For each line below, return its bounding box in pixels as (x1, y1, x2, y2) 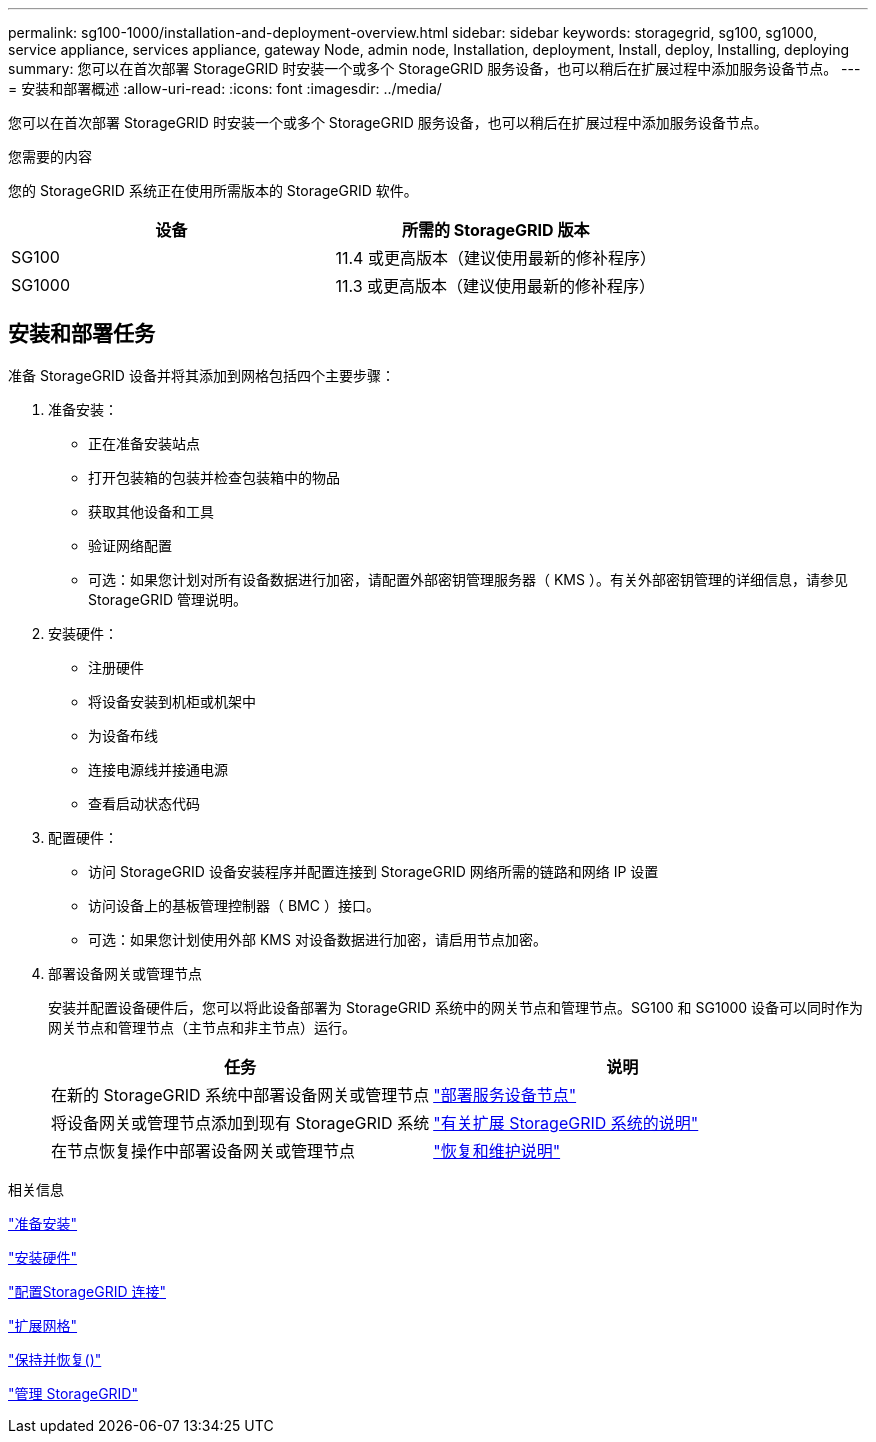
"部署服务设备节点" (433, 1084, 577, 1105)
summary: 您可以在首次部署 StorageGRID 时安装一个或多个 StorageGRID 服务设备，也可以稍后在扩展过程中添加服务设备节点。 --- (8, 60, 861, 77)
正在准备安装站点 (88, 434, 200, 452)
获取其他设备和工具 (88, 502, 214, 520)
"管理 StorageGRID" (8, 1384, 138, 1402)
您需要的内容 (8, 148, 92, 165)
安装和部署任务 (8, 321, 155, 347)
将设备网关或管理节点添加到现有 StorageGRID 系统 (51, 1112, 430, 1133)
